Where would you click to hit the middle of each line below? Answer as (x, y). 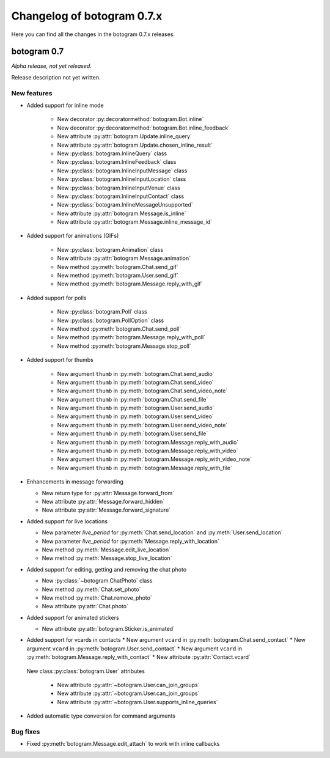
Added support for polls (57, 298)
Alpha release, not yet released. (51, 66)
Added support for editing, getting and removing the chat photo (107, 569)
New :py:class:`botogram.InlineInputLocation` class (122, 179)
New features (32, 93)
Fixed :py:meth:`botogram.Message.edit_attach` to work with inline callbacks (123, 744)
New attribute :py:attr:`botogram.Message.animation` (124, 258)
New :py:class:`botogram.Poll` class (102, 312)
